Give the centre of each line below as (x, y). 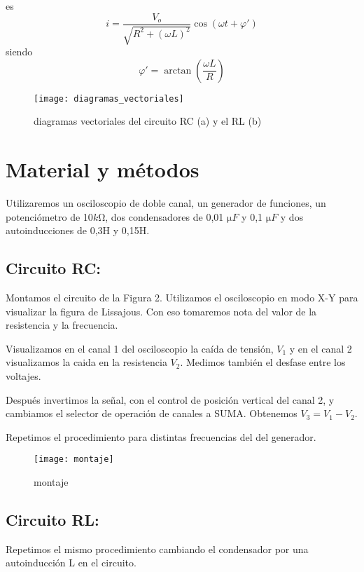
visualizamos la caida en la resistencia (86, 362)
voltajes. (23, 375)
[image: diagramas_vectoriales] (109, 98)
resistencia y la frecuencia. (62, 325)
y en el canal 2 (321, 348)
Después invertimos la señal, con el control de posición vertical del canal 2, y (170, 399)
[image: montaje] (74, 459)
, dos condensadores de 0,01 (164, 216)
